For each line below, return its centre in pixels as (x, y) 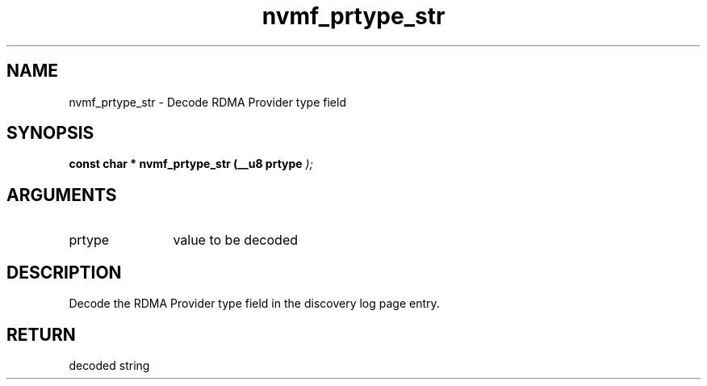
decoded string (109, 365)
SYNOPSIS (50, 133)
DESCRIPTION (64, 272)
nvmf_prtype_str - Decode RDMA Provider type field (207, 102)
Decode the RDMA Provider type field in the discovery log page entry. (254, 304)
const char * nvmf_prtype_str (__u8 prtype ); (191, 164)
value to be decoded (236, 240)
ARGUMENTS (62, 195)
